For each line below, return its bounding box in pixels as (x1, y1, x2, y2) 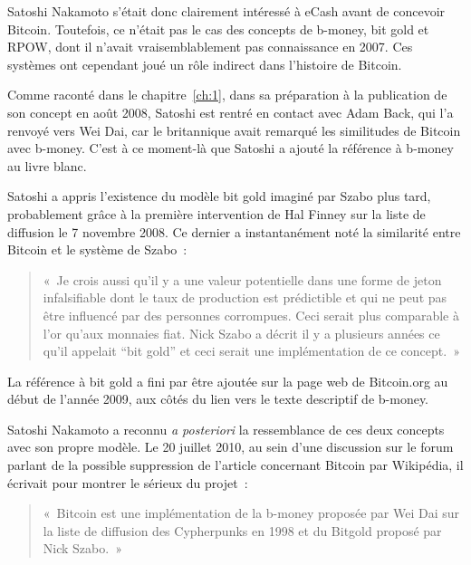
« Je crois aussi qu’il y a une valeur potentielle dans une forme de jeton (43, 270, 442, 289)
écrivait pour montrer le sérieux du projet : (7, 473, 248, 492)
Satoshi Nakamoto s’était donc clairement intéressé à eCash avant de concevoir (7, 2, 446, 20)
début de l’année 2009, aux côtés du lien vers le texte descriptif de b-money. (7, 389, 429, 408)
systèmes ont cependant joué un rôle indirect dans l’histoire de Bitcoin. (7, 54, 402, 73)
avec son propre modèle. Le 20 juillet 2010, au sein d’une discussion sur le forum (7, 437, 454, 456)
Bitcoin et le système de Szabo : (7, 240, 187, 259)
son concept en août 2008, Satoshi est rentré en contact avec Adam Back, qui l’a (7, 102, 454, 121)
